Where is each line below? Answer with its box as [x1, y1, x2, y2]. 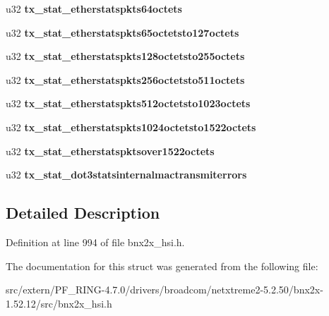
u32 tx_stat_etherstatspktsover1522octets [6, 143, 215, 158]
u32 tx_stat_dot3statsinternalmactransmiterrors [6, 167, 247, 182]
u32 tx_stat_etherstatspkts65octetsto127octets [6, 25, 239, 39]
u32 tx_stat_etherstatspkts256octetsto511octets [6, 72, 245, 87]
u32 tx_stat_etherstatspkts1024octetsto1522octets [6, 119, 256, 134]
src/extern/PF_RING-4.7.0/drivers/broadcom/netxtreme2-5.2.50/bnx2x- [6, 282, 323, 297]
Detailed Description [6, 202, 160, 224]
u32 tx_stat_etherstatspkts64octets [6, 1, 182, 16]
